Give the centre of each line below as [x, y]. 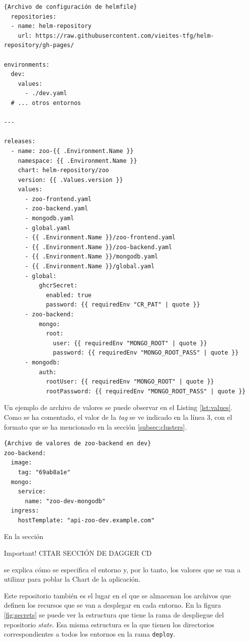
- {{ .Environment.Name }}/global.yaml [90, 267]
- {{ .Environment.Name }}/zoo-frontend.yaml [100, 238]
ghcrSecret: [58, 286]
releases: [20, 141]
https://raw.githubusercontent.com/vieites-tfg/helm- [125, 36]
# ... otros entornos [46, 103]
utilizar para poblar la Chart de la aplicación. [72, 579]
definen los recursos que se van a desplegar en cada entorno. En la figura [113, 605]
